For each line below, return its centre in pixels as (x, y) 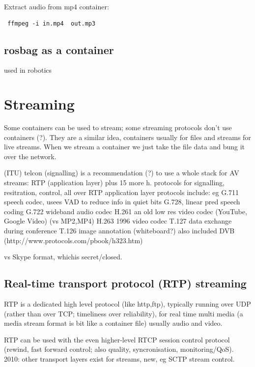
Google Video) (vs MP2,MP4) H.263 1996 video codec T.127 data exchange (118, 221)
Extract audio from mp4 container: (57, 6)
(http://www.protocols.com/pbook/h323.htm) (73, 240)
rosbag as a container (59, 49)
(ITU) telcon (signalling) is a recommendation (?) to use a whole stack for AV (122, 173)
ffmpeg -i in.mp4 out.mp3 (52, 23)
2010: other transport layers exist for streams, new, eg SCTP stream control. (119, 359)
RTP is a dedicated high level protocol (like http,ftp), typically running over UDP (127, 304)
